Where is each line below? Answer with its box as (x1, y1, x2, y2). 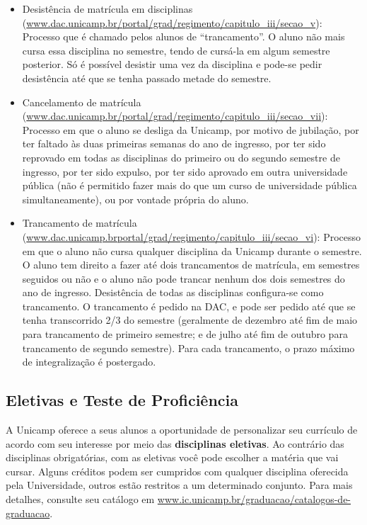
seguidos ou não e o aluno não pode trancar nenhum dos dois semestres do (22, 271, 345, 286)
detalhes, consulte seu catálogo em (6, 492, 155, 507)
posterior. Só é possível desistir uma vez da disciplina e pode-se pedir (22, 57, 322, 72)
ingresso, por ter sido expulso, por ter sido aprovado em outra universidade (22, 164, 348, 179)
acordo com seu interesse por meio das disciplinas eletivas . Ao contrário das (6, 436, 344, 451)
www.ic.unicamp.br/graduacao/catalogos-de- (157, 492, 351, 507)
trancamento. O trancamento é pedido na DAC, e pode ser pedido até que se (22, 298, 356, 313)
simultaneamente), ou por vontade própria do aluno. (22, 191, 249, 206)
